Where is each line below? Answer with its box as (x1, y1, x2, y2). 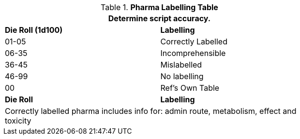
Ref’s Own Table (160, 83, 220, 93)
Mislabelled (160, 60, 202, 69)
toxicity (5, 116, 31, 125)
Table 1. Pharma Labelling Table (101, 2, 218, 12)
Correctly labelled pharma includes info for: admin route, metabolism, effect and (5, 106, 297, 116)
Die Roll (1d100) (5, 25, 63, 35)
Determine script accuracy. (108, 14, 211, 23)
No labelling (160, 71, 204, 81)
